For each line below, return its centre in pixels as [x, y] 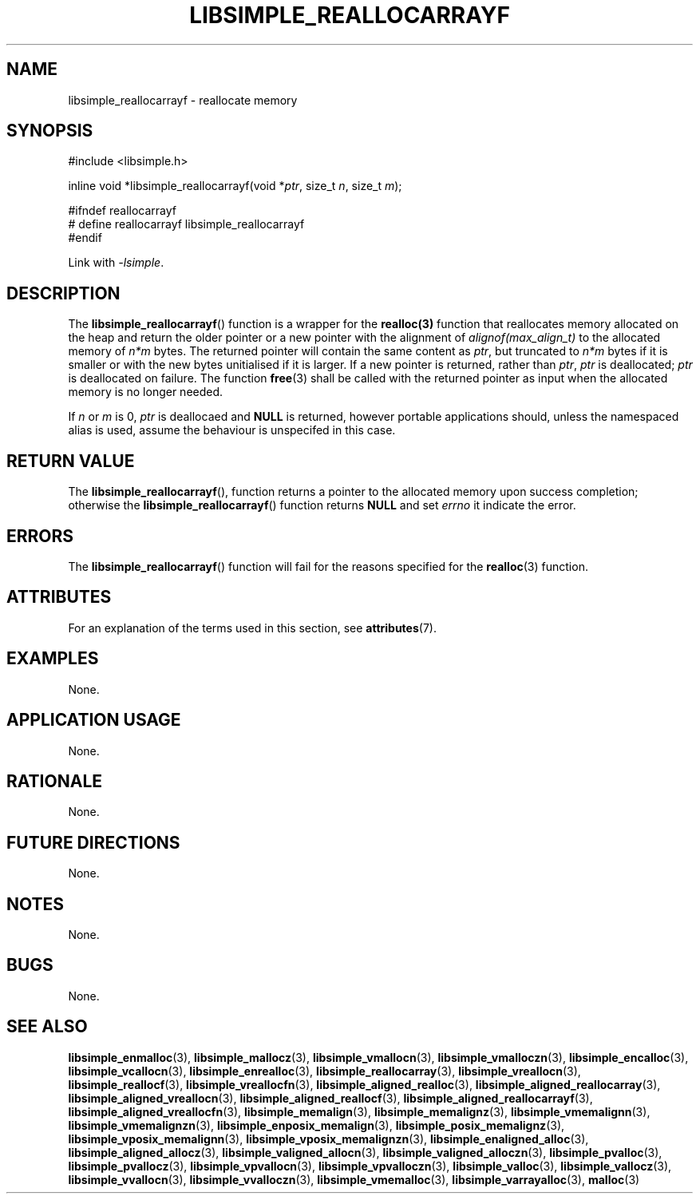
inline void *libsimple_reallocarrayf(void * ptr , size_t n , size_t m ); [235, 186]
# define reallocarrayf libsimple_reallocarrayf [186, 224]
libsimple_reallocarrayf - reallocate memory [183, 100]
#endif [85, 238]
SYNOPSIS [50, 131]
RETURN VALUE [71, 461]
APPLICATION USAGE [94, 720]
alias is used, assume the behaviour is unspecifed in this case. [232, 430]
